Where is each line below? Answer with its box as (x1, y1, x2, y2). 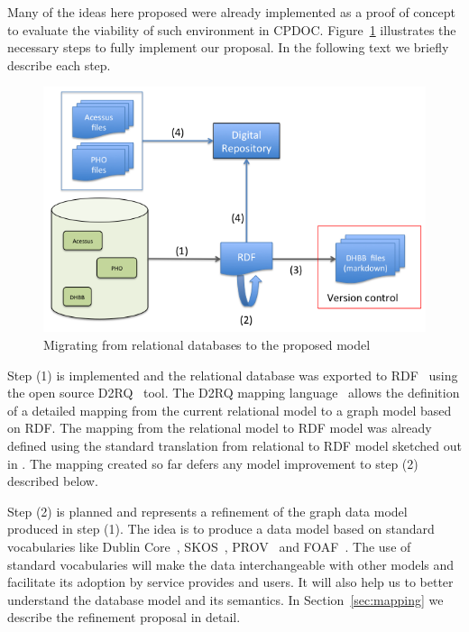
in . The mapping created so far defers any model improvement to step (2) (7, 453, 418, 472)
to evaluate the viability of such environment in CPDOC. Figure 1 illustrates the (7, 20, 456, 39)
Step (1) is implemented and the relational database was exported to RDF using (7, 365, 458, 384)
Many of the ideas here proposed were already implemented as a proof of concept (7, 3, 456, 21)
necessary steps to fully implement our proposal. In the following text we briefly (7, 38, 449, 57)
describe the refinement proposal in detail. (7, 608, 241, 627)
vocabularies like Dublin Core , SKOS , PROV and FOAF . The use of (7, 537, 411, 556)
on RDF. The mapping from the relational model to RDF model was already (7, 418, 432, 437)
